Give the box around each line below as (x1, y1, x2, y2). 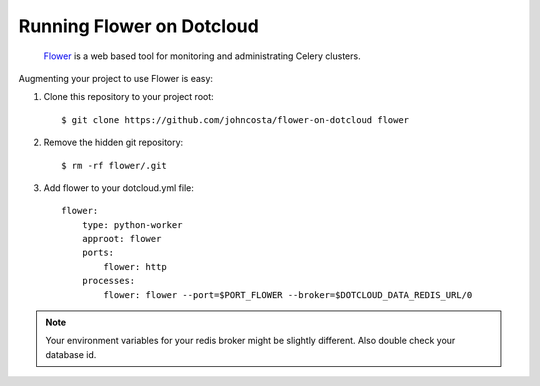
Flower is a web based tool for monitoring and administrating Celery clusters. (43, 50, 361, 62)
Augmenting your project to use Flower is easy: (18, 72, 214, 84)
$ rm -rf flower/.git (61, 160, 167, 171)
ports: (81, 247, 115, 259)
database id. (45, 348, 97, 360)
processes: (81, 275, 136, 287)
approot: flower (81, 233, 162, 245)
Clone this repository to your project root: (43, 91, 214, 103)
